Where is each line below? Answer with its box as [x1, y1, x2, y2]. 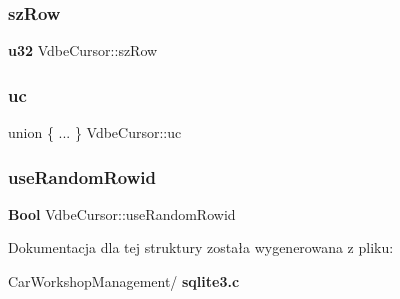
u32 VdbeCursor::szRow [8, 40, 158, 61]
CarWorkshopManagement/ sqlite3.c [8, 271, 240, 292]
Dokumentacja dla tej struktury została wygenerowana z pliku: [8, 237, 394, 258]
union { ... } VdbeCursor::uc [8, 122, 182, 143]
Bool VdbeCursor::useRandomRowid [8, 203, 236, 224]
